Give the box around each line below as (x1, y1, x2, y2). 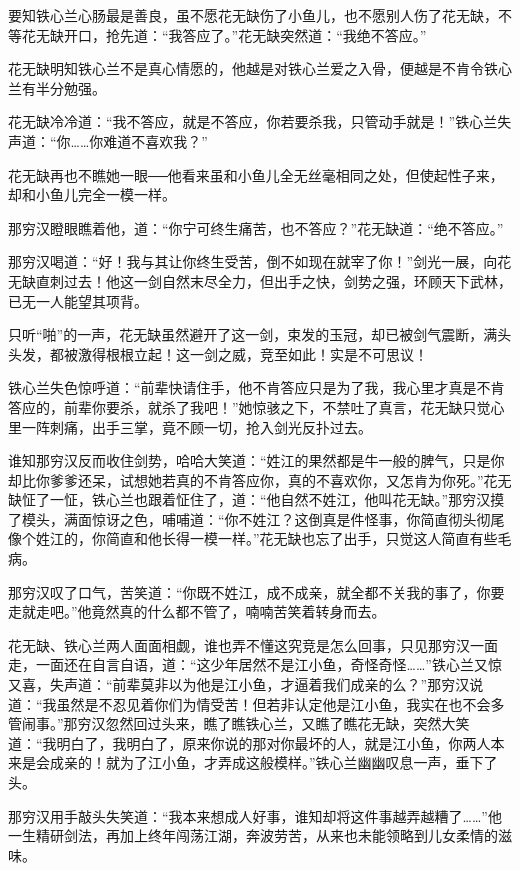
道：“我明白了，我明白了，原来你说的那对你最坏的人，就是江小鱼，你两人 (8, 732, 491, 753)
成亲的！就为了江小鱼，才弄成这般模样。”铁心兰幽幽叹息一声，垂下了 (49, 752, 498, 773)
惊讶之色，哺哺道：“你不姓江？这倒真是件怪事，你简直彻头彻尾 (91, 508, 505, 529)
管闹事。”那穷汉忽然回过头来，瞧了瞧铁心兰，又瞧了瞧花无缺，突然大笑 (8, 713, 470, 734)
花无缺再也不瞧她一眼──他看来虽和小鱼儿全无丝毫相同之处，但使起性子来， (8, 164, 504, 185)
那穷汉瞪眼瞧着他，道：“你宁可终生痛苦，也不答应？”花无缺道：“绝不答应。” (8, 217, 504, 238)
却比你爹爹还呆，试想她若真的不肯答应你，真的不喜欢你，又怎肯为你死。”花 (8, 469, 498, 490)
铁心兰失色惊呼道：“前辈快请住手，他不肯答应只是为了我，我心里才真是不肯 (8, 377, 505, 398)
